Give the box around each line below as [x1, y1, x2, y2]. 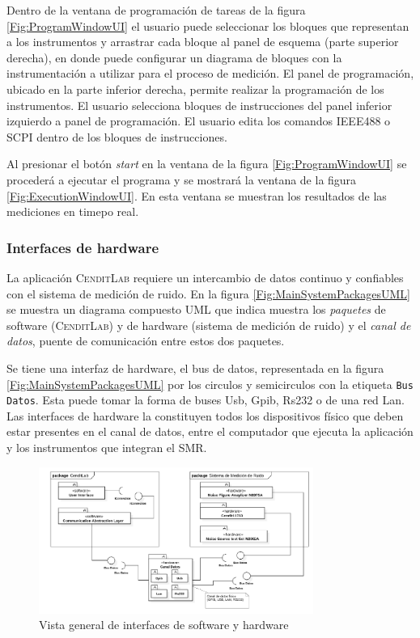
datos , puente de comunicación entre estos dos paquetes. [6, 332, 285, 349]
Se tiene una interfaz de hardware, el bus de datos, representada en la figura [6, 359, 384, 376]
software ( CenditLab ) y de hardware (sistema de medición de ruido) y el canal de [6, 316, 411, 333]
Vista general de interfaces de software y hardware [39, 616, 289, 633]
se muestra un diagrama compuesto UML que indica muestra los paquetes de [6, 301, 386, 318]
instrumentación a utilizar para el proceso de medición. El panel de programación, [6, 65, 414, 82]
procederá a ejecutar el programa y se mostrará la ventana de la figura [6, 171, 357, 188]
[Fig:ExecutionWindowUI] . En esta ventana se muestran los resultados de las [6, 187, 387, 204]
